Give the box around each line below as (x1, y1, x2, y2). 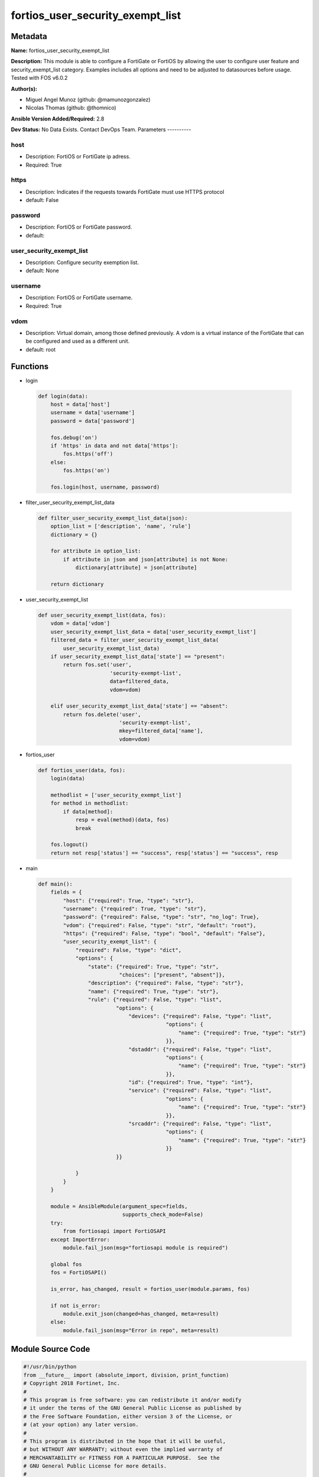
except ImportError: (50, 1236, 110, 1243)
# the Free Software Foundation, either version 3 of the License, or (23, 1413, 233, 1420)
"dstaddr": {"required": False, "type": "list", (128, 1046, 272, 1053)
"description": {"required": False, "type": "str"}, (87, 980, 244, 987)
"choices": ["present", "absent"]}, (119, 972, 226, 978)
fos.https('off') (63, 451, 113, 457)
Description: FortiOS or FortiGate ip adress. (25, 153, 131, 160)
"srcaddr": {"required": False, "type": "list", (128, 1120, 272, 1127)
